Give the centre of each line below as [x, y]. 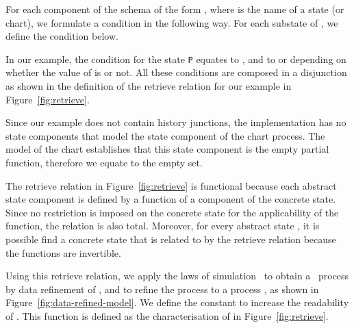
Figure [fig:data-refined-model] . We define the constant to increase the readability [177, 302]
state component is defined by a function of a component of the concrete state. [171, 199]
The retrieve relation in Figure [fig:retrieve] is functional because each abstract [171, 185]
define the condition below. [62, 36]
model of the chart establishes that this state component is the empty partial [167, 149]
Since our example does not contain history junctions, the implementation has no [176, 122]
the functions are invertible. [63, 252]
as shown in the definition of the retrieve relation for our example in [149, 86]
